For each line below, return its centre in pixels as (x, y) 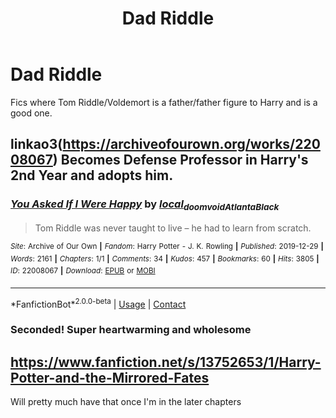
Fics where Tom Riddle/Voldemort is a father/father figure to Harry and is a (164, 102)
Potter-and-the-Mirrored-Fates (110, 377)
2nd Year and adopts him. (92, 175)
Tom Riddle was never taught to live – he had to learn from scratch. (173, 228)
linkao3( (36, 144)
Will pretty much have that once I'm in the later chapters (126, 402)
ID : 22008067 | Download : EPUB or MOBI (83, 271)
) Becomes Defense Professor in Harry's (180, 160)
